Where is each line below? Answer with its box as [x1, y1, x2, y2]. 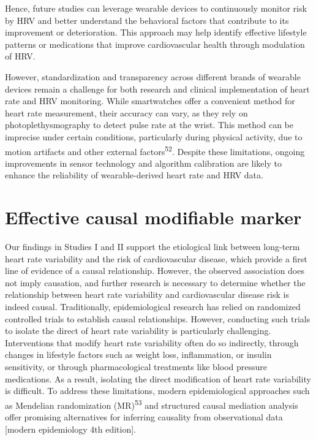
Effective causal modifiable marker [5, 205, 302, 230]
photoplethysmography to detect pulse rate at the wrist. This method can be [5, 118, 293, 131]
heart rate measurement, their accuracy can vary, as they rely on [5, 106, 248, 119]
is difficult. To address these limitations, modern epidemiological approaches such [5, 384, 310, 397]
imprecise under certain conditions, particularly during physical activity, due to [5, 130, 303, 143]
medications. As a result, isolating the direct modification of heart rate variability [5, 372, 311, 385]
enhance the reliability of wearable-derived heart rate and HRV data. [5, 169, 263, 181]
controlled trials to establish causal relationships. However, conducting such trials [5, 312, 310, 325]
